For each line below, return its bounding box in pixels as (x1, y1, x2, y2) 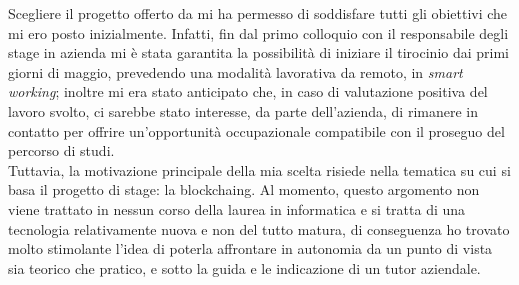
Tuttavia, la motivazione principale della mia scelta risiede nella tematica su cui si (8, 159, 511, 180)
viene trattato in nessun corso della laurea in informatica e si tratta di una (8, 198, 466, 219)
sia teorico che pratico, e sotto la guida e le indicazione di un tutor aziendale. (8, 257, 481, 278)
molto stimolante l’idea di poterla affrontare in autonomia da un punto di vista (8, 238, 493, 259)
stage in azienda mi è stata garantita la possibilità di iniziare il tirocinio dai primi (8, 42, 509, 63)
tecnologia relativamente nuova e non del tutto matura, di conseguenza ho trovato (8, 218, 510, 239)
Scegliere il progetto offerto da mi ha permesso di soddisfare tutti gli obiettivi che (8, 3, 508, 23)
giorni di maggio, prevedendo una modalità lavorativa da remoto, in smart (8, 61, 463, 82)
